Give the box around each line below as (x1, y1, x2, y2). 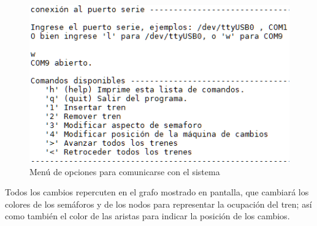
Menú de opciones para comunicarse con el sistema (29, 165, 220, 178)
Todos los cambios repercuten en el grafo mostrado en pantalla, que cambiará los (5, 186, 309, 198)
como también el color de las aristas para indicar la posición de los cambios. (5, 209, 290, 222)
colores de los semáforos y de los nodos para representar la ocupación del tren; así (5, 197, 312, 210)
